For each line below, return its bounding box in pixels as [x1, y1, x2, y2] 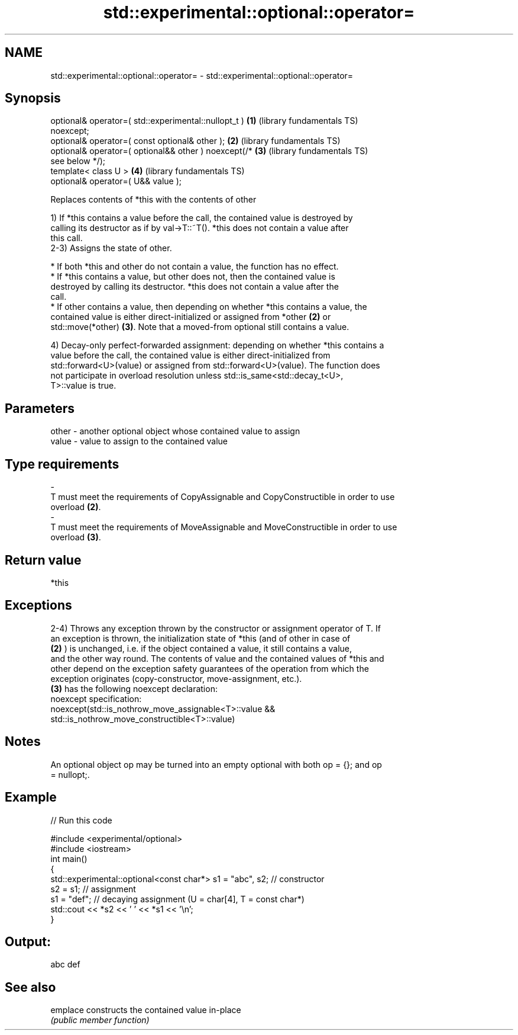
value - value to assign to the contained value [50, 436, 228, 447]
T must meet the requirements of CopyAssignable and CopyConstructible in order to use [50, 492, 395, 502]
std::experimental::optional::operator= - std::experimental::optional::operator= [50, 70, 354, 81]
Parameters [5, 400, 75, 416]
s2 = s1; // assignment [50, 883, 136, 894]
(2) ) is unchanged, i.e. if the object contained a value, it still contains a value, [50, 643, 352, 653]
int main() [50, 853, 88, 864]
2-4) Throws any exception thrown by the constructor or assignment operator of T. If [50, 623, 381, 633]
